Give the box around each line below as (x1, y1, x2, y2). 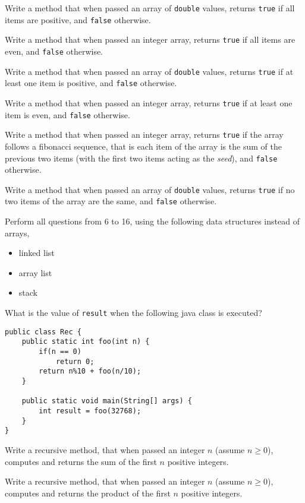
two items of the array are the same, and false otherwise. (5, 195, 217, 207)
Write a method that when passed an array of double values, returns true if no (5, 183, 295, 195)
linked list (18, 246, 55, 259)
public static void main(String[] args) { (21, 397, 192, 406)
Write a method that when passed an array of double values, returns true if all (5, 2, 295, 14)
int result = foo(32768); (39, 406, 142, 415)
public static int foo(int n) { (21, 337, 150, 346)
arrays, (5, 226, 30, 239)
